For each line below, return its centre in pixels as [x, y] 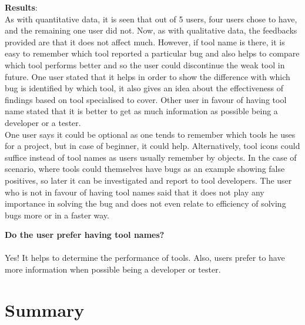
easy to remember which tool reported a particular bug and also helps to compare [152, 53]
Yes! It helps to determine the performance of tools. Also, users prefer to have [145, 258]
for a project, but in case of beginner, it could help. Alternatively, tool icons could [152, 146]
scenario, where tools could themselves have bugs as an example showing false [145, 169]
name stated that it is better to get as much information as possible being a [141, 111]
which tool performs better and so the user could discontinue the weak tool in [145, 64]
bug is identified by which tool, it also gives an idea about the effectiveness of [144, 88]
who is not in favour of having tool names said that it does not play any [135, 192]
